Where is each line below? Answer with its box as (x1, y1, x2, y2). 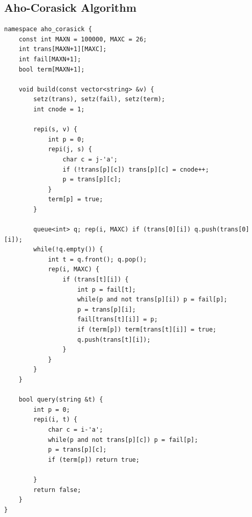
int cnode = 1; (33, 105, 85, 113)
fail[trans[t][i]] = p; (77, 316, 158, 323)
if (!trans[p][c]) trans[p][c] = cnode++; (62, 166, 209, 173)
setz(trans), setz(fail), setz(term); (33, 96, 165, 103)
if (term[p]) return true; (48, 456, 140, 463)
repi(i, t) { (33, 416, 78, 424)
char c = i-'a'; (48, 426, 103, 433)
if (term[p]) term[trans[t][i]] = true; (77, 326, 217, 334)
